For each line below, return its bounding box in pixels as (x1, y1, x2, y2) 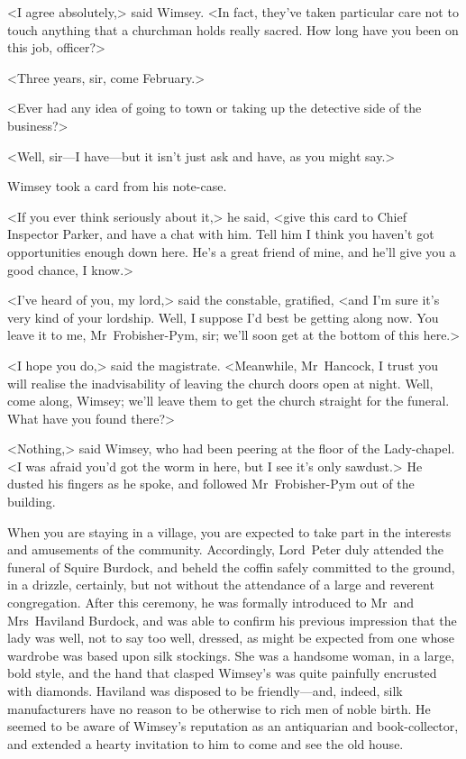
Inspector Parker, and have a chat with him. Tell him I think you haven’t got (7, 224, 434, 243)
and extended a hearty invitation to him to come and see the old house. (7, 734, 404, 753)
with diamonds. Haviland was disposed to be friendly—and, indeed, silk (7, 681, 403, 700)
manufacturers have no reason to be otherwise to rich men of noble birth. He (7, 699, 431, 718)
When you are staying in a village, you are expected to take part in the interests (7, 522, 452, 541)
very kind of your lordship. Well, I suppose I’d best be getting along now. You (7, 307, 439, 326)
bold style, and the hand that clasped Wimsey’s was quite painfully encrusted (7, 663, 437, 682)
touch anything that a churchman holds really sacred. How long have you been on (7, 20, 459, 39)
